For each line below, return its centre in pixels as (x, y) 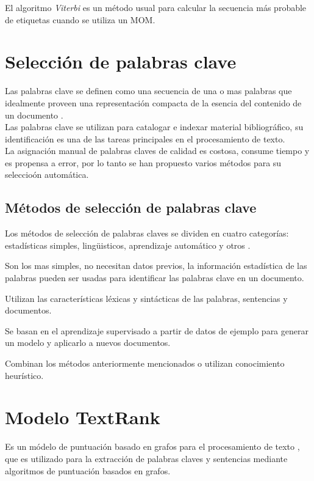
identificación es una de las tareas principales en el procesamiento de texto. (145, 138)
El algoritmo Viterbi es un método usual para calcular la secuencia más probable (156, 7)
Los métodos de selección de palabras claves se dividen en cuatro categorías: (147, 233)
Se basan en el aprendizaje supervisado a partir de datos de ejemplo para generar (157, 330)
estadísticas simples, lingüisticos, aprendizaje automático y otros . (128, 245)
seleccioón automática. (47, 174)
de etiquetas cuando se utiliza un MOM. (80, 19)
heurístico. (24, 375)
